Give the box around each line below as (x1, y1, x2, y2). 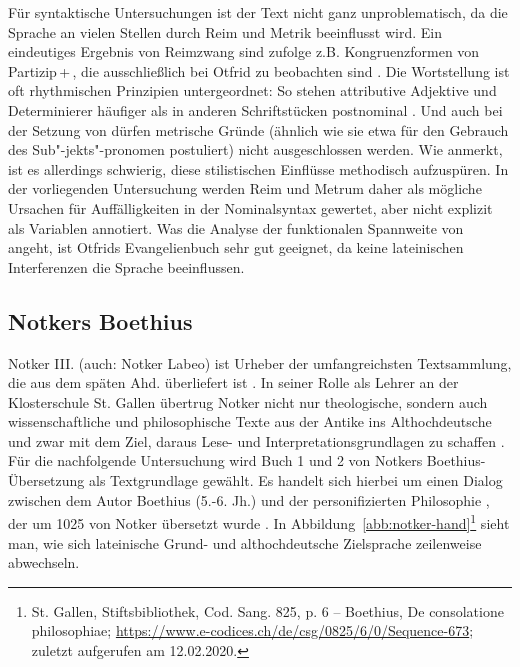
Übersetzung (8, 470, 85, 491)
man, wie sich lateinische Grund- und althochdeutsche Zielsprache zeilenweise (8, 532, 482, 553)
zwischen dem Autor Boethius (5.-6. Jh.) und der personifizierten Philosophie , (8, 489, 490, 510)
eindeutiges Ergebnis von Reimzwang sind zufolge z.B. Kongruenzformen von (8, 41, 480, 62)
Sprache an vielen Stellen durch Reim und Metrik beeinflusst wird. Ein (8, 21, 442, 42)
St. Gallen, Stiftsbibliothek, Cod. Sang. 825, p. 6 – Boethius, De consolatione (31, 600, 504, 621)
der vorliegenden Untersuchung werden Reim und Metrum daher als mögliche (8, 178, 482, 199)
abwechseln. (8, 552, 80, 573)
